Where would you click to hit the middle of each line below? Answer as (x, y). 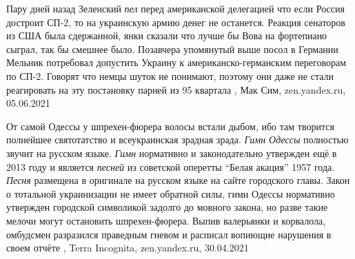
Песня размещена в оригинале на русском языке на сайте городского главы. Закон (178, 180)
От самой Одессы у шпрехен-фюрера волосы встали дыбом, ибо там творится (170, 126)
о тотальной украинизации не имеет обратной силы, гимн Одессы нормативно (171, 193)
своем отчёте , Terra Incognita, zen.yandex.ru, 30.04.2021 (128, 248)
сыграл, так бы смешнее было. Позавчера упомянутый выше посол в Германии (172, 49)
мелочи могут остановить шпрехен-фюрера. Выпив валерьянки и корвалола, (166, 220)
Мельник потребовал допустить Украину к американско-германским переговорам (176, 62)
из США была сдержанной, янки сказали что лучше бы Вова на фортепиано (167, 35)
